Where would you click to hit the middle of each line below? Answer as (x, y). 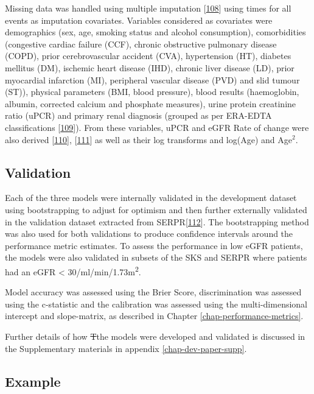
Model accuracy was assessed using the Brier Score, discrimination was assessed (153, 292)
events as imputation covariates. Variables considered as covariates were (139, 20)
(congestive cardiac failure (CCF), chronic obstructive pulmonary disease (141, 44)
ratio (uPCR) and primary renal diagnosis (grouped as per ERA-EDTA (138, 115)
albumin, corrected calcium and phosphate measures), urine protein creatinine (151, 103)
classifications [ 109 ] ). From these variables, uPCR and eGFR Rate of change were (157, 127)
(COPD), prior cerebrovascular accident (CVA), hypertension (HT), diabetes (148, 56)
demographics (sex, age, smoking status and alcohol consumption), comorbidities (155, 32)
